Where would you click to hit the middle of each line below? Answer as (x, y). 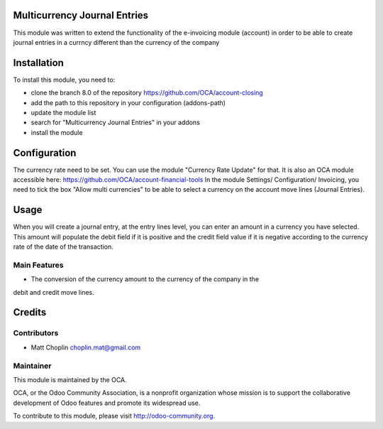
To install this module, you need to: (64, 80)
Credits (30, 313)
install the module (57, 132)
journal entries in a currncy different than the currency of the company (116, 42)
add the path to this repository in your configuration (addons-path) (128, 102)
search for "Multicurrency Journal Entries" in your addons (115, 123)
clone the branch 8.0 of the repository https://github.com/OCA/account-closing (147, 93)
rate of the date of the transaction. (63, 247)
